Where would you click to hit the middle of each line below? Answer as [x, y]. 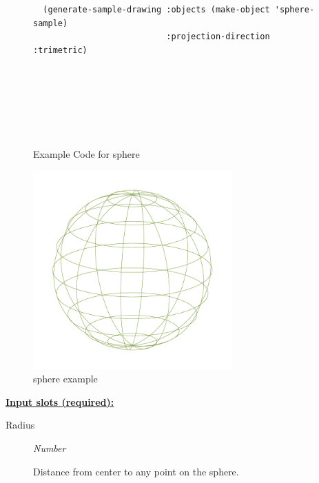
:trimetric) [60, 50]
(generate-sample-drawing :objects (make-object [156, 10]
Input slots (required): [60, 401]
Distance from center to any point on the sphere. [136, 471]
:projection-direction [218, 37]
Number [50, 448]
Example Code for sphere [86, 153]
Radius [20, 425]
